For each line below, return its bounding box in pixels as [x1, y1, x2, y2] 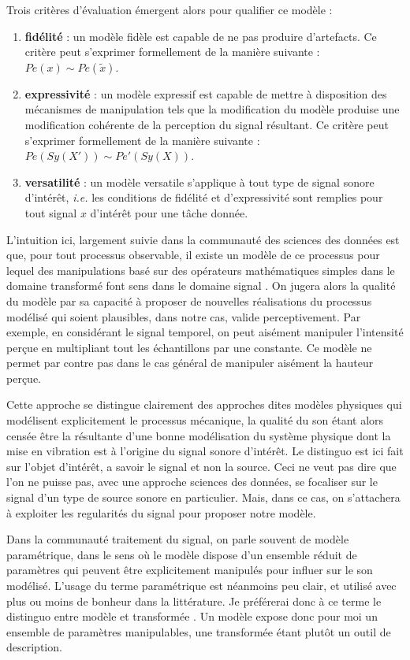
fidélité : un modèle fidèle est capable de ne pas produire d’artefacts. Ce [24, 28, 377, 44]
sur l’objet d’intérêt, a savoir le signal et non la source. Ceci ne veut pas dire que [6, 458, 397, 474]
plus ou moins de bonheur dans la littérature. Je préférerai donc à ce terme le [6, 592, 382, 609]
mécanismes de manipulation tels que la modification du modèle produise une [24, 101, 400, 117]
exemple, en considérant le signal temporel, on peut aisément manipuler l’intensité [6, 324, 404, 340]
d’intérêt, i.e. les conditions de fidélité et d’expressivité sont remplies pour [24, 189, 383, 206]
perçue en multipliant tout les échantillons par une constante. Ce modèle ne [6, 339, 372, 355]
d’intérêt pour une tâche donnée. [90, 204, 248, 221]
